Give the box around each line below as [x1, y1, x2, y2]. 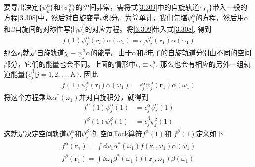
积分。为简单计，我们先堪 [104, 12, 188, 22]
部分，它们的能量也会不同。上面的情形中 [4, 58, 136, 69]
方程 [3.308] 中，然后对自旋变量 [4, 12, 100, 22]
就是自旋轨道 [22, 47, 64, 57]
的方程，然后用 [195, 12, 244, 22]
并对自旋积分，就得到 [79, 92, 149, 102]
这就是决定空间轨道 [4, 128, 66, 138]
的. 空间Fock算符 [89, 128, 142, 138]
